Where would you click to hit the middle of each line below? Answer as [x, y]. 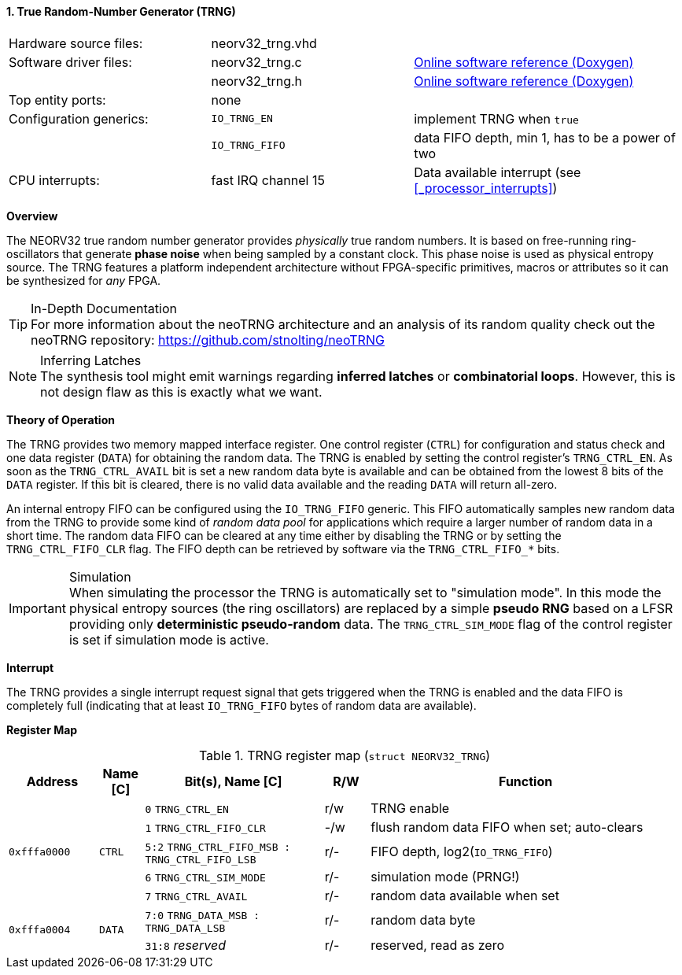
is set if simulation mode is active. [169, 639]
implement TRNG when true [496, 118]
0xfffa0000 [40, 851]
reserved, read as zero [438, 945]
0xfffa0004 [40, 929]
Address [52, 781]
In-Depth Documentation [104, 308]
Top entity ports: [57, 100]
